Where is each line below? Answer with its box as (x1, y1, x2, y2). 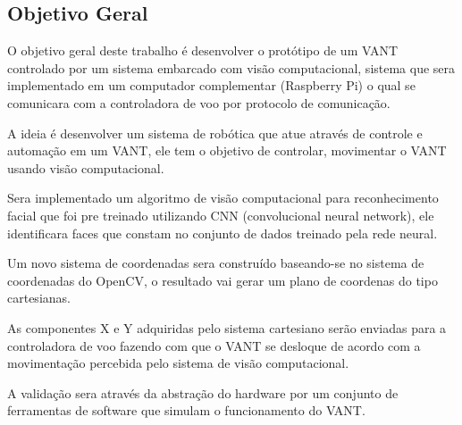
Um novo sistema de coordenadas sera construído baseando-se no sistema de (7, 254, 424, 272)
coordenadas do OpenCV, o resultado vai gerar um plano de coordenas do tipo (7, 271, 438, 289)
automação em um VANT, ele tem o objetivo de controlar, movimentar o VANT (7, 141, 447, 160)
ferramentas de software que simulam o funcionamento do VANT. (7, 401, 365, 420)
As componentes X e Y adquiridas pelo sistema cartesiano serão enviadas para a (7, 318, 447, 337)
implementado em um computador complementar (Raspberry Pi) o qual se (7, 76, 416, 95)
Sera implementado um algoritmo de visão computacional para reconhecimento (7, 188, 439, 207)
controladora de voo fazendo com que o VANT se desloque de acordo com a (7, 336, 421, 354)
